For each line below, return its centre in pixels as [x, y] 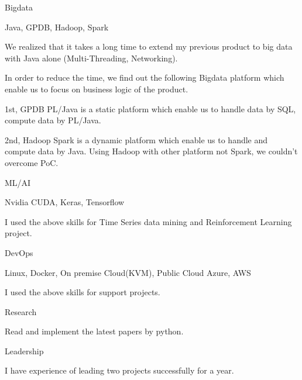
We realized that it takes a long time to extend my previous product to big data [149, 46]
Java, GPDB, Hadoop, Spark [57, 27]
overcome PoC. [32, 162]
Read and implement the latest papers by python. [94, 331]
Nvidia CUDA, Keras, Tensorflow [65, 202]
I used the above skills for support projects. [83, 292]
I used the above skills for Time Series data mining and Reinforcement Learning [148, 221]
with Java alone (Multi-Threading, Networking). [91, 58]
